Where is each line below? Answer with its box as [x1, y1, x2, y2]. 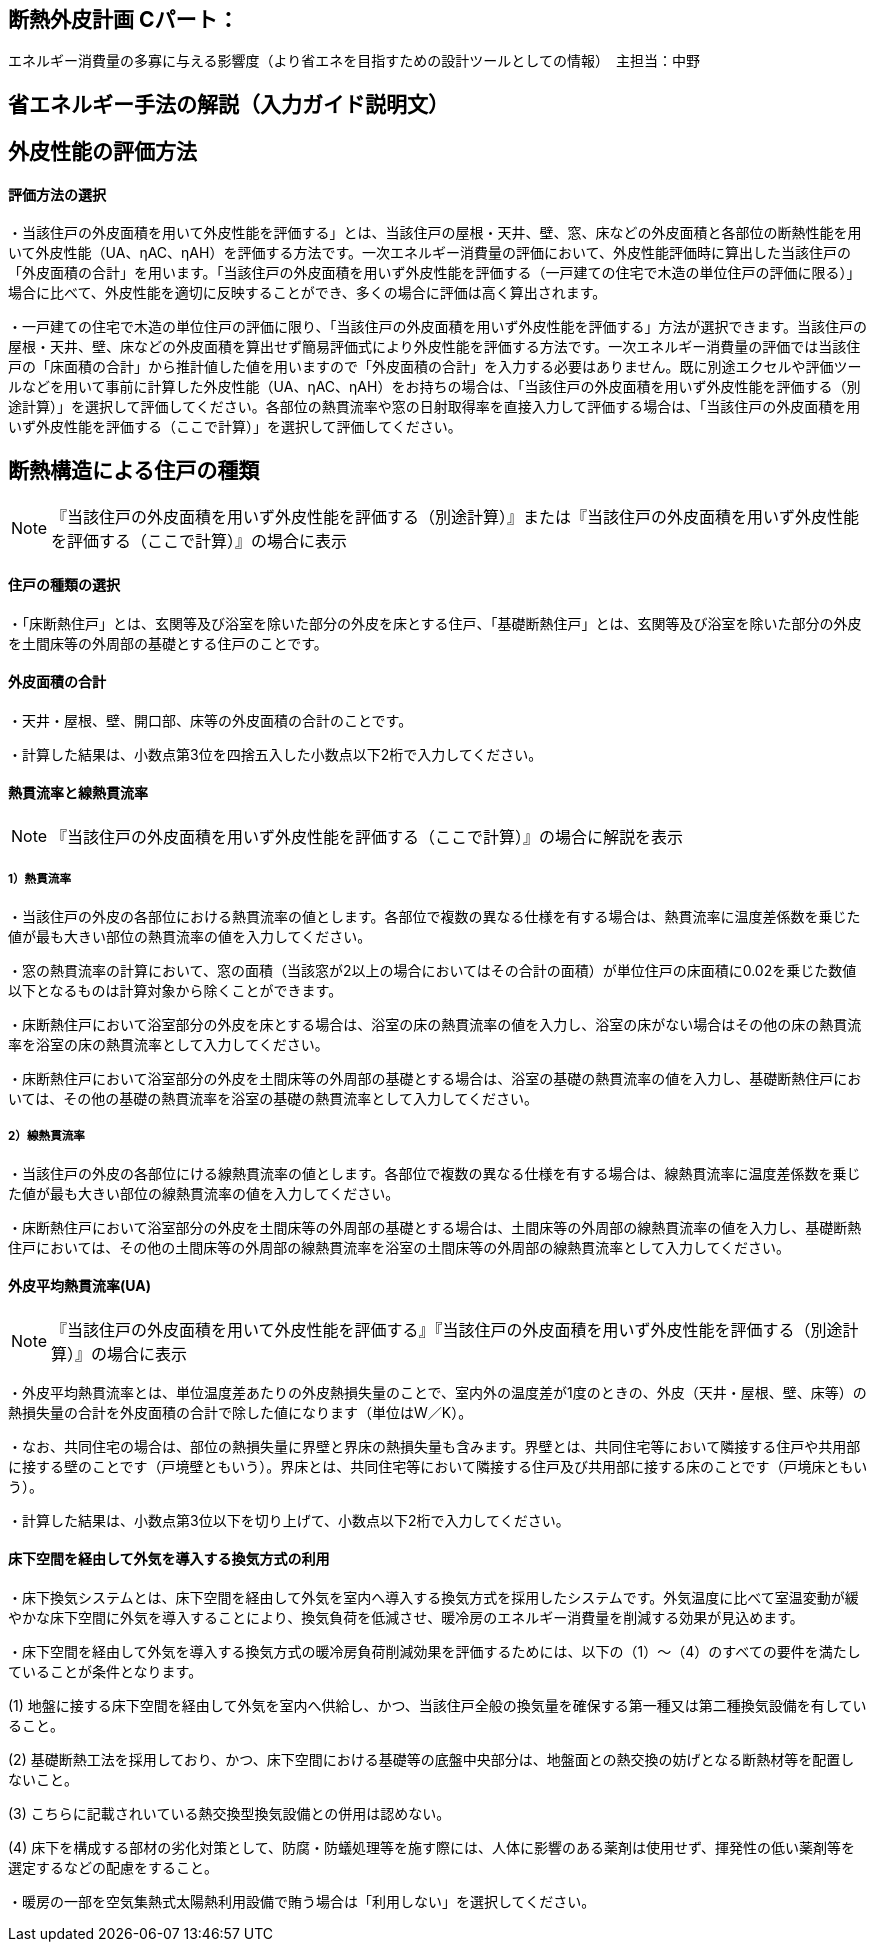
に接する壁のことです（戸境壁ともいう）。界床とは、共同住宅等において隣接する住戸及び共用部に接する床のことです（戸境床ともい [8, 1457, 868, 1475]
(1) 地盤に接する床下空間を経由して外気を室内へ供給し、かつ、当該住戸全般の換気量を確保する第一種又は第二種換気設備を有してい [8, 1696, 867, 1714]
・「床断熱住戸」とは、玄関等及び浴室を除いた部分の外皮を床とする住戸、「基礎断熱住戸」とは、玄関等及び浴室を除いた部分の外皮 [8, 614, 862, 632]
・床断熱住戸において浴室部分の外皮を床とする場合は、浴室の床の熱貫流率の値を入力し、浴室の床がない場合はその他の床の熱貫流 [8, 1015, 862, 1033]
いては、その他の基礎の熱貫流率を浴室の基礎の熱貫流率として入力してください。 [8, 1089, 539, 1107]
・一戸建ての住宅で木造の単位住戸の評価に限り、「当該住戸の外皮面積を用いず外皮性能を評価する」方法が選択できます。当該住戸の [8, 318, 868, 336]
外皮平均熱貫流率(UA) [8, 1277, 151, 1295]
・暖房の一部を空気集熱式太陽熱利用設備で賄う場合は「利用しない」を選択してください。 [8, 1892, 596, 1910]
